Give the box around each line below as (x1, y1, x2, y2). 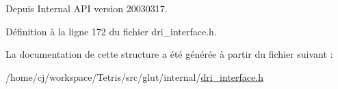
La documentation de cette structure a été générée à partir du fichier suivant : (5, 47, 333, 61)
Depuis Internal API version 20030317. (5, 1, 168, 15)
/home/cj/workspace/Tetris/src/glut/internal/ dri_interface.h (5, 69, 263, 84)
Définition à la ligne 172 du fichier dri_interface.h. (5, 24, 217, 38)
